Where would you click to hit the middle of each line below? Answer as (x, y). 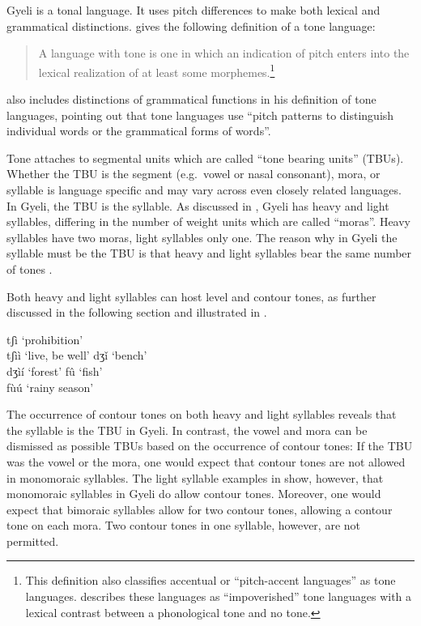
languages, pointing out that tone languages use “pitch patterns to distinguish (200, 115)
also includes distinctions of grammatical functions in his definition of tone (191, 99)
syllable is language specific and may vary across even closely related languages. (204, 190)
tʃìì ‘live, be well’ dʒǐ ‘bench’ (77, 355)
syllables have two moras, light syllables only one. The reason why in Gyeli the (202, 237)
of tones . (30, 268)
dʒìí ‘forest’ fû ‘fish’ (55, 370)
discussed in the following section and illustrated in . (137, 312)
